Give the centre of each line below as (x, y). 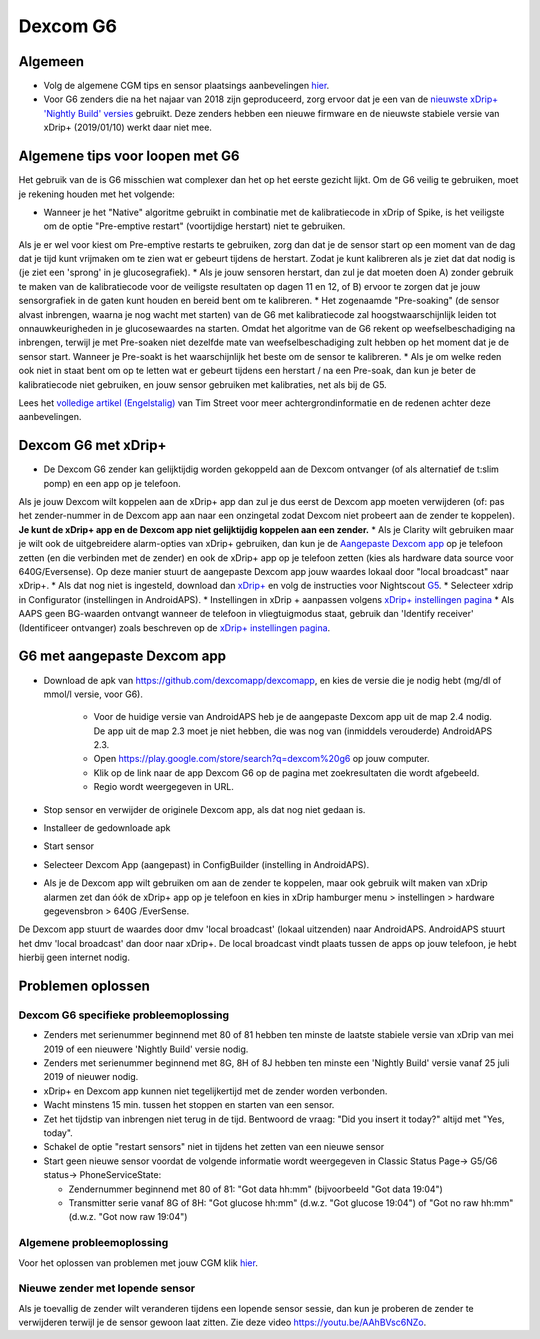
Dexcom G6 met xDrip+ (92, 445)
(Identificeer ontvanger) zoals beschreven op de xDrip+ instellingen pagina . (174, 627)
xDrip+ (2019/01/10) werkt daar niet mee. (127, 127)
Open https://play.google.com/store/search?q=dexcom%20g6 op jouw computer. (261, 759)
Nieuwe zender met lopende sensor (106, 1288)
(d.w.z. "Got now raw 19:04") (128, 1217)
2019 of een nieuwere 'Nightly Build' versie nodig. (146, 1049)
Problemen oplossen (84, 985)
